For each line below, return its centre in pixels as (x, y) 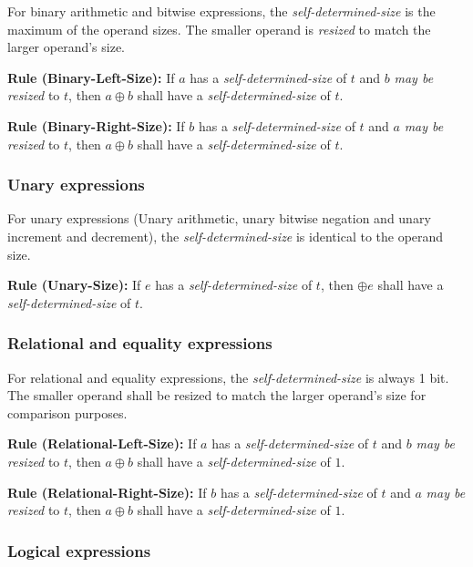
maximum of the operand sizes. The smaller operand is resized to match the (219, 29)
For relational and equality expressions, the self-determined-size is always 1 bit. (228, 377)
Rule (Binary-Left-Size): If (91, 77)
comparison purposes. (67, 412)
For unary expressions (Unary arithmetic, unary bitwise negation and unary (219, 218)
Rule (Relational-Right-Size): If (107, 492)
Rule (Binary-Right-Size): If (96, 125)
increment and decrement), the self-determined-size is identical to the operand (226, 236)
